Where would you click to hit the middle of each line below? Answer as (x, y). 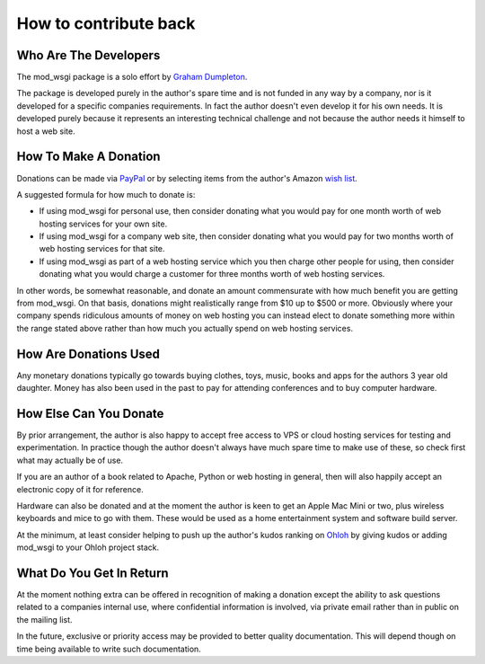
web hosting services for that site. (102, 249)
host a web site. (46, 131)
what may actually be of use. (70, 460)
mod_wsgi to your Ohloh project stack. (88, 547)
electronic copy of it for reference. (80, 489)
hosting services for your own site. (103, 224)
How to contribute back (106, 23)
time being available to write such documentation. (109, 649)
